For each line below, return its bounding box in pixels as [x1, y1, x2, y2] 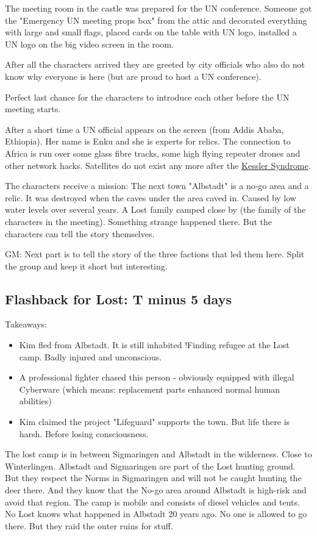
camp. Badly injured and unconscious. [19, 350, 162, 363]
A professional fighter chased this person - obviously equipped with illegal [19, 371, 294, 384]
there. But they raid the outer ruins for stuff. [5, 519, 173, 532]
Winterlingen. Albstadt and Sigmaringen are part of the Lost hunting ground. [5, 459, 296, 472]
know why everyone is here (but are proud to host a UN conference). [5, 70, 262, 82]
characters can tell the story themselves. [5, 227, 155, 240]
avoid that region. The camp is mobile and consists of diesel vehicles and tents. [5, 495, 300, 508]
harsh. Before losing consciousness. [19, 427, 149, 440]
